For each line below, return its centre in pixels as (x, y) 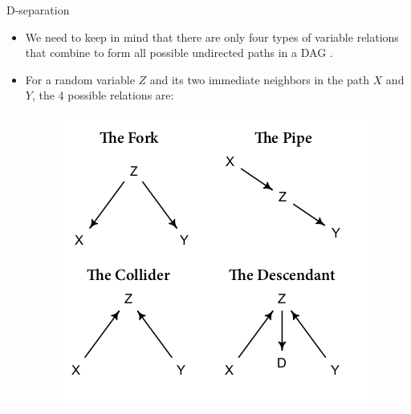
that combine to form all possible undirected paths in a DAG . (179, 53)
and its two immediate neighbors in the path (259, 79)
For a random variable (80, 79)
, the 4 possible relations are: (103, 95)
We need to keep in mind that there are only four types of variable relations (212, 37)
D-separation (38, 10)
